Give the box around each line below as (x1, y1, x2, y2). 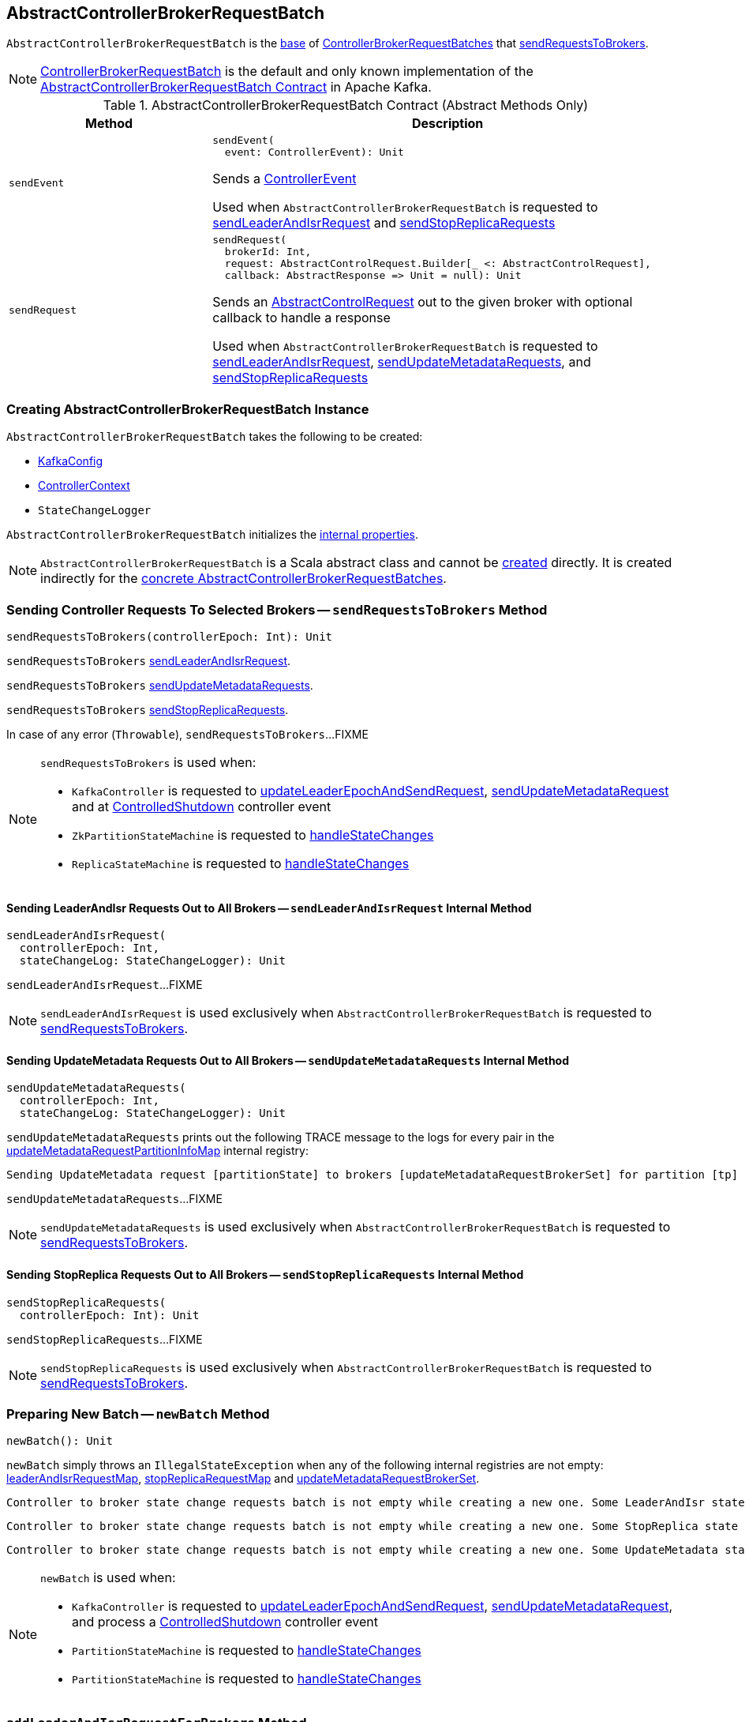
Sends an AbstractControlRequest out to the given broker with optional (212, 294, 633, 310)
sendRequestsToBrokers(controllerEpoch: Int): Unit (6, 630, 333, 643)
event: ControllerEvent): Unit (224, 146, 404, 159)
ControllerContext (38, 479, 130, 493)
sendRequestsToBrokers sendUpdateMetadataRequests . (6, 678, 313, 692)
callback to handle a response (212, 310, 391, 326)
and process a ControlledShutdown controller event (72, 1614, 378, 1630)
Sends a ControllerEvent (212, 171, 357, 187)
